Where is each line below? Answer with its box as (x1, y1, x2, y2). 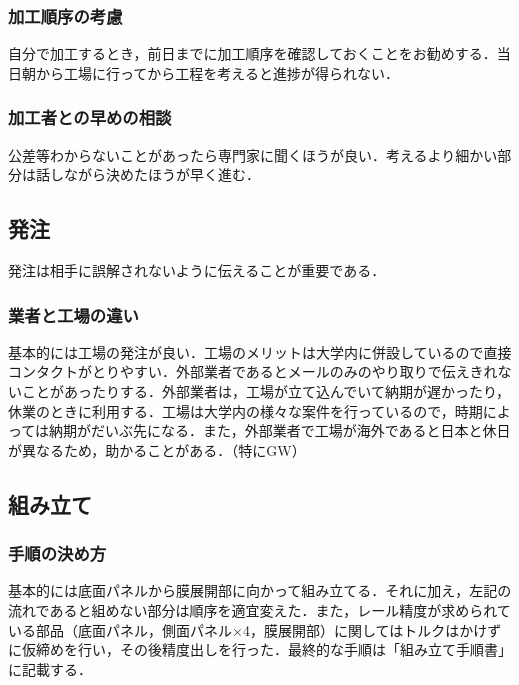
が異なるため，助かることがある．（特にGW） (8, 439, 306, 460)
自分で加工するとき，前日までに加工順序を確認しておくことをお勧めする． (8, 43, 497, 64)
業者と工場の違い (8, 302, 139, 327)
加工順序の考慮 (8, 3, 123, 28)
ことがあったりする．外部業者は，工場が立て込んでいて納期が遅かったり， (21, 381, 510, 402)
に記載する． (8, 658, 92, 679)
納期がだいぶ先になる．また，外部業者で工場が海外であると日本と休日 (49, 420, 511, 441)
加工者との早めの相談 (8, 105, 172, 130)
